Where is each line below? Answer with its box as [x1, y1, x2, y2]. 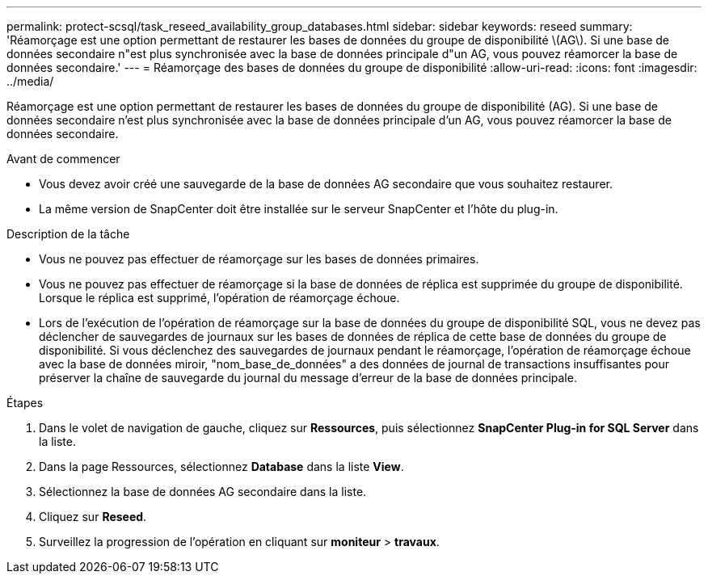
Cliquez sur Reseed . [39, 510, 147, 523]
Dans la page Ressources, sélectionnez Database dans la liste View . [39, 460, 404, 473]
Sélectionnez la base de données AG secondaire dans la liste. [39, 485, 367, 498]
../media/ [6, 74, 54, 88]
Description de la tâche [6, 227, 130, 241]
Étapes [6, 396, 44, 410]
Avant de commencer [6, 152, 120, 166]
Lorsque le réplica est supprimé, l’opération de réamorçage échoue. [39, 291, 400, 305]
